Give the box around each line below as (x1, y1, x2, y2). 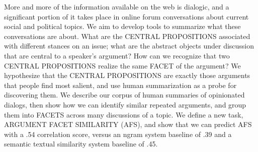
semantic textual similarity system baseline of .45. (4, 138, 158, 149)
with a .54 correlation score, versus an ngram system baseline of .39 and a (4, 128, 232, 139)
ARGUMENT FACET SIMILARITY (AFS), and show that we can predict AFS (4, 119, 252, 129)
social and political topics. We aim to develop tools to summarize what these (4, 21, 241, 31)
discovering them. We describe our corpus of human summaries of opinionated (4, 89, 245, 100)
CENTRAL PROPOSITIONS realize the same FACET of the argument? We (4, 60, 241, 70)
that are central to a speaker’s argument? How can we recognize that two (4, 50, 230, 60)
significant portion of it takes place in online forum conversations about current (4, 11, 249, 21)
